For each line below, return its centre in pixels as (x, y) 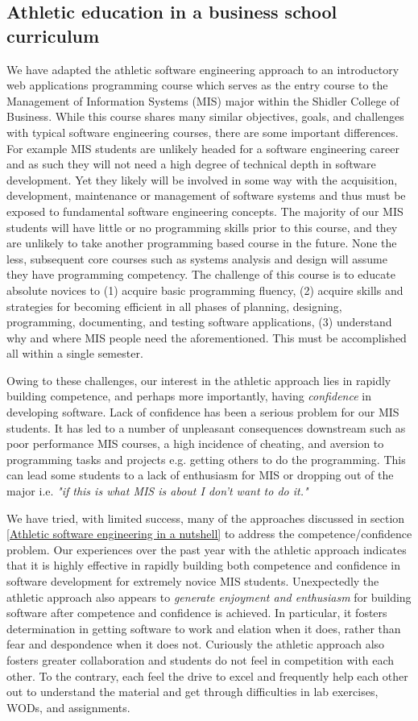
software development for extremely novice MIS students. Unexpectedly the (193, 581)
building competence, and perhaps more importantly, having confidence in (189, 396)
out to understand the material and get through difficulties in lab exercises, (192, 692)
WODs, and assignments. (68, 707)
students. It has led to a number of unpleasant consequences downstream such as (206, 427)
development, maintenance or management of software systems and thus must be (206, 195)
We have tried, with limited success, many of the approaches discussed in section (206, 518)
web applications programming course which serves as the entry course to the (197, 85)
